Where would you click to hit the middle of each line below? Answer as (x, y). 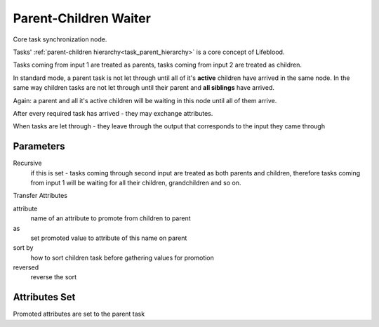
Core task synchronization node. (60, 39)
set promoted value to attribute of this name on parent (109, 238)
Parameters (39, 146)
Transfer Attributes (40, 196)
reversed (26, 267)
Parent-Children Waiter (82, 18)
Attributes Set (44, 297)
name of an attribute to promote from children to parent (111, 218)
